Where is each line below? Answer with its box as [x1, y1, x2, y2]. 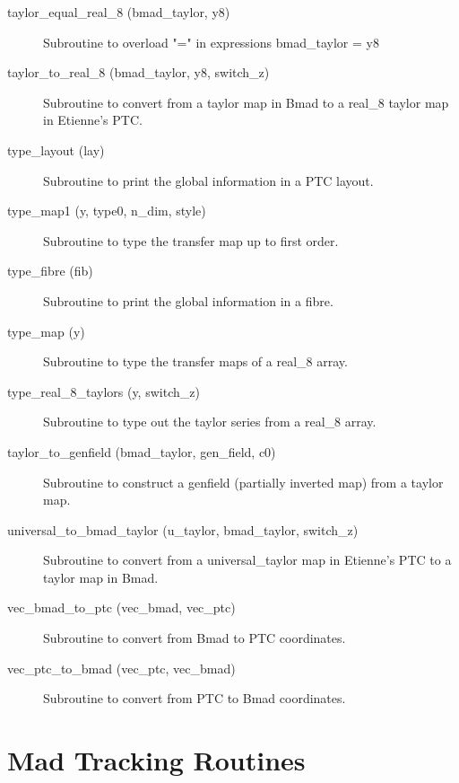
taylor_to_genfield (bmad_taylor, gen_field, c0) [7, 442, 276, 461]
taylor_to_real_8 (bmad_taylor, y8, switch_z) [7, 63, 270, 82]
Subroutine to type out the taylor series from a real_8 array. [43, 412, 377, 431]
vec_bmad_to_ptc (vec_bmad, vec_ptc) [7, 598, 236, 617]
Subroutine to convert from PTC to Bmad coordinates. [43, 689, 346, 708]
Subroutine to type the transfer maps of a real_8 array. [43, 352, 348, 371]
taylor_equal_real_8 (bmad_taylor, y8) [7, 3, 230, 21]
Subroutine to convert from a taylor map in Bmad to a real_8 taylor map [43, 92, 449, 111]
